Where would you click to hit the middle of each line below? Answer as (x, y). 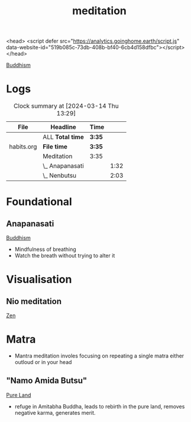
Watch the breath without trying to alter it (65, 256)
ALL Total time (63, 137)
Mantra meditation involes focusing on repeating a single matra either (99, 356)
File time (55, 147)
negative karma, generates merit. (55, 413)
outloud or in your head (43, 362)
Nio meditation (34, 301)
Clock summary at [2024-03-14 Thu (67, 106)
